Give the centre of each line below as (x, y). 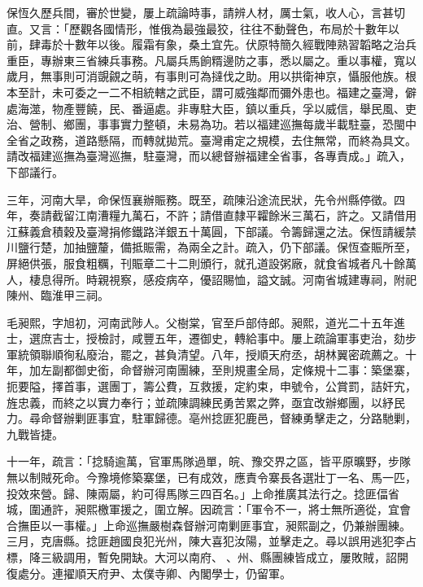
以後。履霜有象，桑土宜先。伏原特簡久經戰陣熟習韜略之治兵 (257, 44)
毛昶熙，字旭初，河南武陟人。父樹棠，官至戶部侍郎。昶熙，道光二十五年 (200, 322)
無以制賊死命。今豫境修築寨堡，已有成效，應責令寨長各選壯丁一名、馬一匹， (211, 477)
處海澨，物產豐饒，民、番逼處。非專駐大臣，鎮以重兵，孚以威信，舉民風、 (206, 108)
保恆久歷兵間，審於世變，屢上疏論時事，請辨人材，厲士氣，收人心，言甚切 (206, 12)
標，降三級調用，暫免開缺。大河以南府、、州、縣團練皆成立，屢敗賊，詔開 (207, 557)
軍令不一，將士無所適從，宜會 (331, 509)
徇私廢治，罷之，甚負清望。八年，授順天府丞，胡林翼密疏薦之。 (234, 354)
